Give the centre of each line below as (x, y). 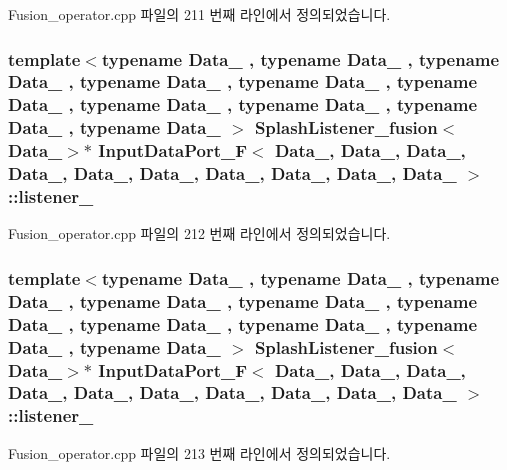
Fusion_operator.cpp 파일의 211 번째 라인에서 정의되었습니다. (199, 14)
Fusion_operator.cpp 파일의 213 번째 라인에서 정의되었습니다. (199, 452)
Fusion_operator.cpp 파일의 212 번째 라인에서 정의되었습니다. (199, 233)
